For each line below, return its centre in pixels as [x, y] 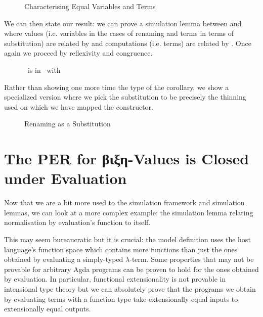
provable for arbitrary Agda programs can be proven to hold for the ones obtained [131, 269]
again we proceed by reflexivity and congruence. [78, 53]
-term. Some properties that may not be [192, 259]
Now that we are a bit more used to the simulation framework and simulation [124, 202]
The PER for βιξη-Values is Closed [127, 159]
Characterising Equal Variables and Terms [90, 6]
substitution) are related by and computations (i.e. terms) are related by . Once [128, 43]
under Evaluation [65, 178]
